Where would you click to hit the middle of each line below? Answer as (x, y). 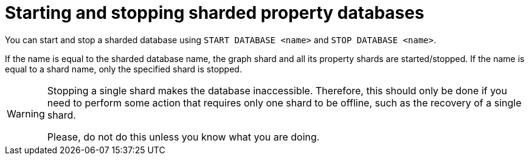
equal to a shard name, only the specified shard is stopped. (123, 69)
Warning (26, 113)
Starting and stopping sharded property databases (215, 13)
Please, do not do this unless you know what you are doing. (183, 137)
